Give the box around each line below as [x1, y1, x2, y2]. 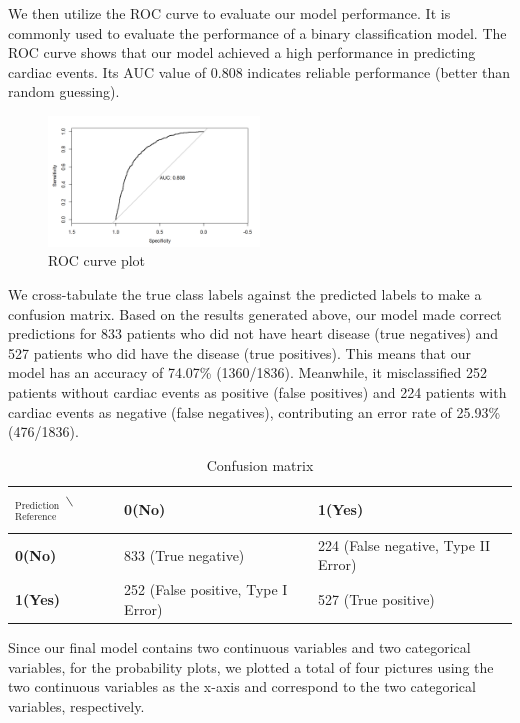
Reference [15, 511, 57, 522]
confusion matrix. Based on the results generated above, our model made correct [8, 303, 502, 324]
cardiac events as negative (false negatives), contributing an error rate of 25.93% [8, 401, 501, 422]
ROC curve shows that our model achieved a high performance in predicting [8, 42, 476, 63]
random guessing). [8, 81, 120, 102]
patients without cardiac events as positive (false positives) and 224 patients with [8, 381, 507, 402]
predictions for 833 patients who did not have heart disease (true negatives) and [8, 323, 499, 344]
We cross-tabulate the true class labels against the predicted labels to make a [8, 284, 482, 304]
